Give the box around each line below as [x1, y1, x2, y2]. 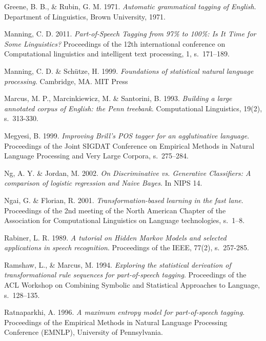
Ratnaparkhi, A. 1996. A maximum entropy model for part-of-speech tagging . [4, 307, 245, 317]
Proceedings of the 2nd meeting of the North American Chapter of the [4, 205, 226, 215]
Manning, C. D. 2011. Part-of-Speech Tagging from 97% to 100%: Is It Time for [4, 28, 256, 39]
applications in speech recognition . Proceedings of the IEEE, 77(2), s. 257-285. [4, 242, 249, 253]
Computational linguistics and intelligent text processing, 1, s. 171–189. [4, 48, 230, 59]
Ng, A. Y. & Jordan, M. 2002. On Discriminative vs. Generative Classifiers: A [4, 167, 251, 178]
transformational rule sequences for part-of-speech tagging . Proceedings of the [4, 269, 247, 280]
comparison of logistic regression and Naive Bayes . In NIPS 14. [4, 177, 202, 188]
